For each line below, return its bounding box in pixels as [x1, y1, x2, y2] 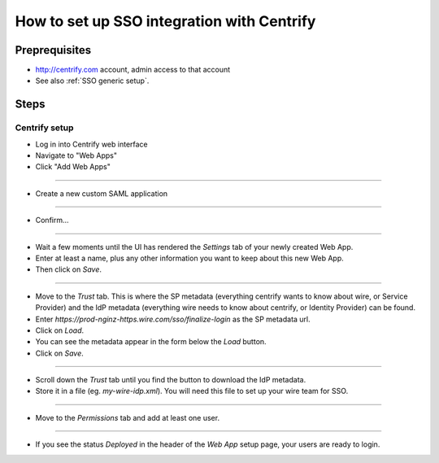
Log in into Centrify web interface [35, 139, 148, 149]
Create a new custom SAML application [35, 188, 168, 199]
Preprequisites [15, 43, 92, 57]
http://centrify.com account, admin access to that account [35, 65, 231, 75]
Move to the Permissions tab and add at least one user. [35, 413, 219, 422]
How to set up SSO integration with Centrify [15, 12, 316, 30]
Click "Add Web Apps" [35, 162, 111, 172]
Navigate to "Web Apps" [35, 151, 118, 160]
